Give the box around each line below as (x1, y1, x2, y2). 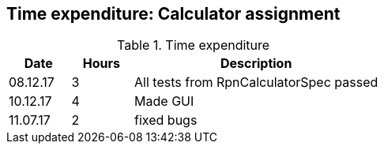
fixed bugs (134, 112, 198, 129)
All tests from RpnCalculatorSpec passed (134, 74, 378, 91)
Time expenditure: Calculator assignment (6, 4, 341, 24)
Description (220, 55, 292, 72)
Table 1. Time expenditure (117, 37, 270, 54)
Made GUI (134, 93, 194, 110)
